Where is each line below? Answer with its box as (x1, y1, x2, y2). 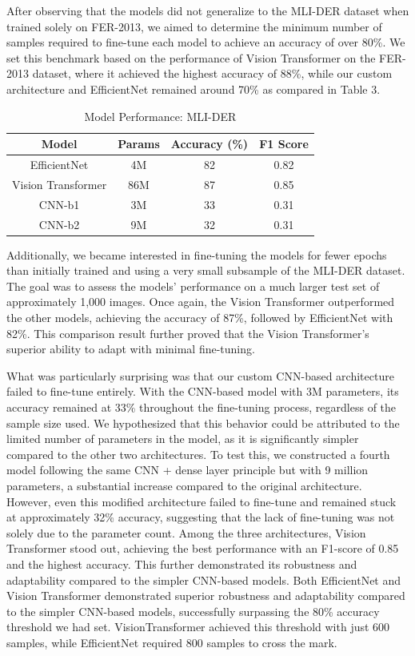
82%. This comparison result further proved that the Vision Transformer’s (6, 324, 369, 341)
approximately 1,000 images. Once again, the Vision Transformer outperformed (6, 293, 395, 310)
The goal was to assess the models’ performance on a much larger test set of (6, 277, 380, 294)
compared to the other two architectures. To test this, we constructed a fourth (6, 445, 390, 462)
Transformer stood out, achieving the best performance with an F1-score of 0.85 (6, 540, 399, 557)
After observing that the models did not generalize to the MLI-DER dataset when (6, 2, 409, 18)
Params (118, 135, 160, 152)
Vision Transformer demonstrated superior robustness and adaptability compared (6, 587, 405, 604)
